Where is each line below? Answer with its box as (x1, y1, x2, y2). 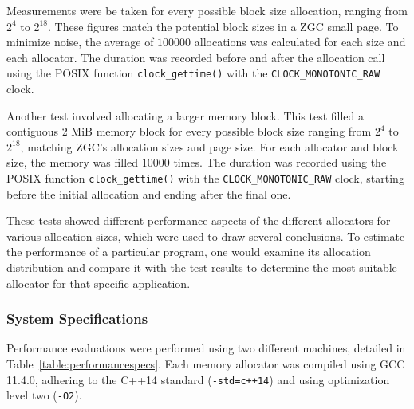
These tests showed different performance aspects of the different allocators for (6, 212, 391, 229)
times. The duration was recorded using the (173, 154, 387, 171)
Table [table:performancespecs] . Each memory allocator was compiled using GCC (6, 356, 405, 372)
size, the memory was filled (6, 154, 139, 171)
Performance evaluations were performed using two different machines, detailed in (6, 340, 406, 356)
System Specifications (6, 309, 148, 328)
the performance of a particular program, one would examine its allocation (6, 243, 371, 260)
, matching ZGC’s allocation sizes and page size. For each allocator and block (20, 138, 399, 155)
